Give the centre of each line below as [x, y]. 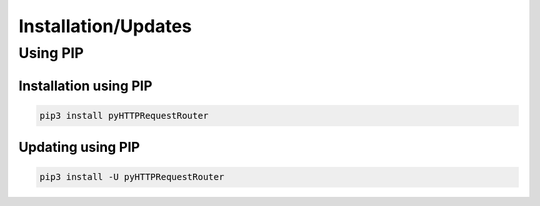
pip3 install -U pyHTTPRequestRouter [132, 177]
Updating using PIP [79, 147]
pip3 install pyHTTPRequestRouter [124, 115]
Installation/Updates [105, 26]
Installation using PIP [85, 85]
